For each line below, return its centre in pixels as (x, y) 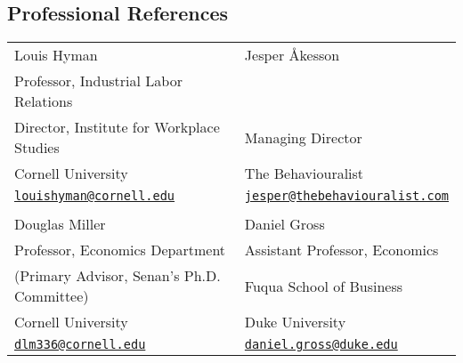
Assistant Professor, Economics (341, 250)
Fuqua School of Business (324, 286)
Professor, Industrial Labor (98, 81)
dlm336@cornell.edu (80, 345)
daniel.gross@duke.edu (321, 345)
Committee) (52, 296)
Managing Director (303, 137)
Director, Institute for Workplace (117, 127)
